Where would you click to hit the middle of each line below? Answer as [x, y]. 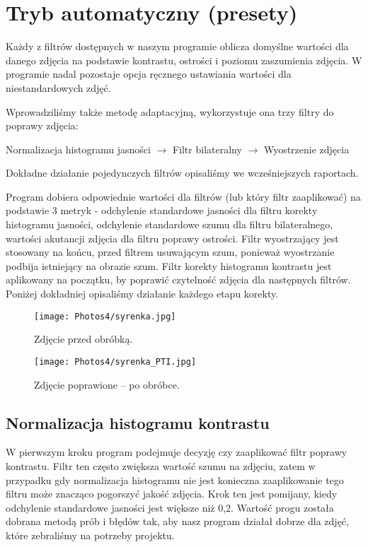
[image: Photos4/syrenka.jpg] [105, 316]
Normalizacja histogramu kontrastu [138, 422]
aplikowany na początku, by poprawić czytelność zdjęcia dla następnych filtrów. [178, 280]
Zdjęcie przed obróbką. [84, 339]
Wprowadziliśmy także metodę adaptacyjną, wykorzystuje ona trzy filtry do [170, 111]
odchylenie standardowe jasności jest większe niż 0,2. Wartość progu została [170, 507]
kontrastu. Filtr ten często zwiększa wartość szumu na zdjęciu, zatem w [161, 465]
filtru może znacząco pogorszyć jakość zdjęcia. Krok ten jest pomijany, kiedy [172, 494]
